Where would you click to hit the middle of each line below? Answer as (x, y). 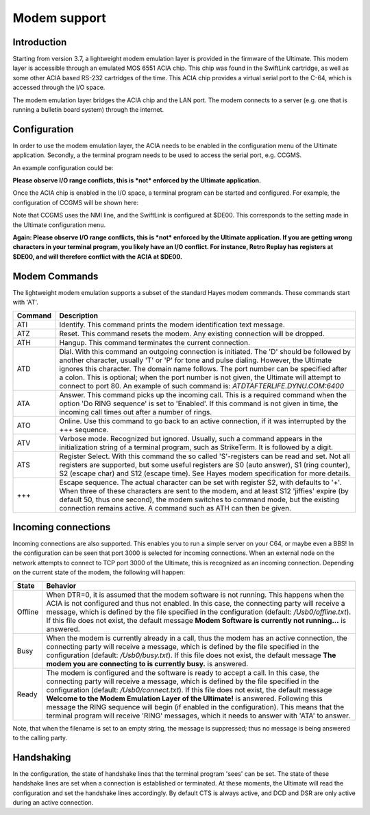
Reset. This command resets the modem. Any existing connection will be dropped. (192, 333)
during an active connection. (53, 803)
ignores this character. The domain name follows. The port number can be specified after (203, 368)
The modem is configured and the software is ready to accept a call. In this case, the (183, 672)
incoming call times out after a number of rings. (136, 412)
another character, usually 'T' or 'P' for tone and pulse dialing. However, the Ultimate (196, 360)
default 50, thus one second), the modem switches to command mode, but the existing (199, 499)
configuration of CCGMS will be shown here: (76, 202)
